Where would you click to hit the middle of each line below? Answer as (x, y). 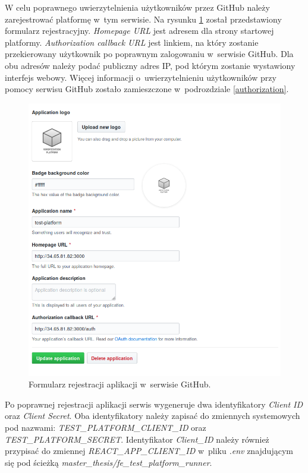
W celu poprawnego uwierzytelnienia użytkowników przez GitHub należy (137, 7)
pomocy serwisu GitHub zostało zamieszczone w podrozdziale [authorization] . (147, 89)
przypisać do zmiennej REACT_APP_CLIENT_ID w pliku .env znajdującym (149, 451)
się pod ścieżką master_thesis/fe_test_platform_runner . (109, 462)
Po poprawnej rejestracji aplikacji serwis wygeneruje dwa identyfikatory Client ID (154, 404)
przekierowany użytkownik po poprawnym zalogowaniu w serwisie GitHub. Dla (149, 54)
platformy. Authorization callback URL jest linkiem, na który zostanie (132, 42)
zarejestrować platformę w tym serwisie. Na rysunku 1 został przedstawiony (143, 19)
